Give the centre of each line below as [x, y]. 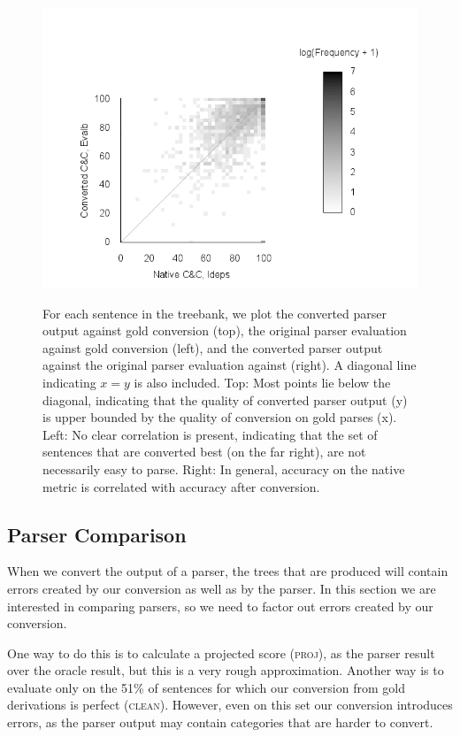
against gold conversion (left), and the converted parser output [213, 347]
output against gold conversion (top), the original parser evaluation [225, 330]
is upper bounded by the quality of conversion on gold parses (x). [220, 417]
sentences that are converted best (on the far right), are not [204, 452]
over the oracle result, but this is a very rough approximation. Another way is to [226, 670]
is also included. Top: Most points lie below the [262, 382]
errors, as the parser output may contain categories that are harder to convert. [220, 722]
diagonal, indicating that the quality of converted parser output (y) [225, 399]
